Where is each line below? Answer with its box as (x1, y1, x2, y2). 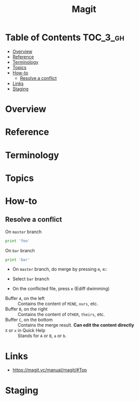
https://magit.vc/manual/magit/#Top (12, 367, 87, 373)
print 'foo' (5, 238, 30, 243)
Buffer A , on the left (5, 295, 45, 302)
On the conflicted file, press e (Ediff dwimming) (12, 285, 110, 292)
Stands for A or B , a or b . (17, 333, 66, 339)
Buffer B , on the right (5, 306, 48, 312)
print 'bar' (5, 257, 30, 262)
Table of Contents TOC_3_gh (5, 32, 124, 43)
